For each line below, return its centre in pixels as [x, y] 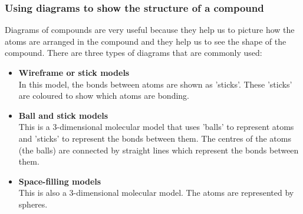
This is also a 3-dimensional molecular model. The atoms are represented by [156, 193]
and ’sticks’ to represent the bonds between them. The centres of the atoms [155, 138]
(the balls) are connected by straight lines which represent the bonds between [159, 150]
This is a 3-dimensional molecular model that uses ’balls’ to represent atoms [156, 127]
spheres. [33, 204]
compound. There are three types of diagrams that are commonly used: [134, 53]
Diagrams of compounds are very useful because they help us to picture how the [150, 30]
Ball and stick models [63, 115]
